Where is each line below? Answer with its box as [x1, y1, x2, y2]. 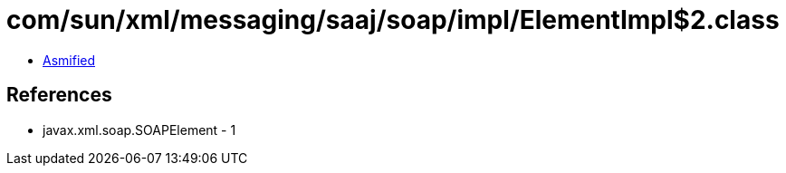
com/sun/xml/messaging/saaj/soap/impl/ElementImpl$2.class [6, 5, 780, 35]
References [6, 83, 112, 107]
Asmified [43, 52, 96, 68]
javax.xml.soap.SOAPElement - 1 [43, 121, 236, 138]
